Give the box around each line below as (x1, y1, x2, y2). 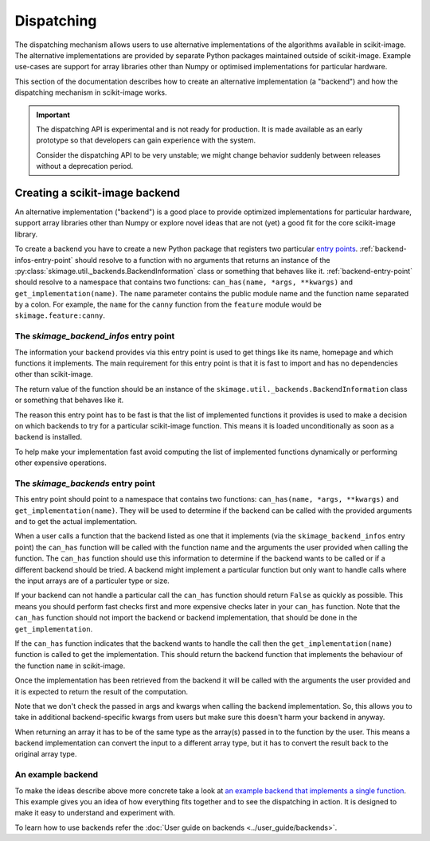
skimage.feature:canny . (14, 311, 106, 320)
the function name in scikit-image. (14, 661, 126, 671)
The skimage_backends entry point (14, 478, 155, 489)
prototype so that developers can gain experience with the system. (36, 135, 256, 145)
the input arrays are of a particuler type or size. (14, 576, 170, 585)
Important (36, 110, 71, 119)
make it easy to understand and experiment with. (14, 808, 175, 818)
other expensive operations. (14, 458, 107, 467)
